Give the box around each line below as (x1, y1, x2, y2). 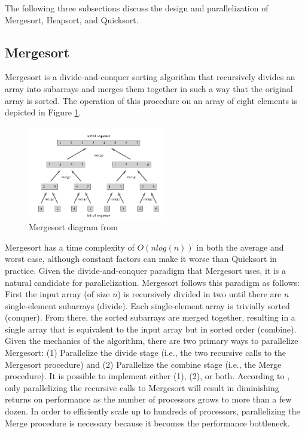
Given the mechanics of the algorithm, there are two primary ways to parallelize (5, 334, 298, 347)
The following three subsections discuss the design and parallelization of (5, 2, 269, 14)
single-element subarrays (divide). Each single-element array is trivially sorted (5, 299, 290, 312)
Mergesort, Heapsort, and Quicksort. (5, 13, 139, 26)
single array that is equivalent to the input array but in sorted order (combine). (5, 322, 297, 335)
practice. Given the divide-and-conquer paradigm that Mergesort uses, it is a (5, 264, 286, 276)
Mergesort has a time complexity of (5, 240, 135, 253)
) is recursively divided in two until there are (117, 288, 282, 300)
